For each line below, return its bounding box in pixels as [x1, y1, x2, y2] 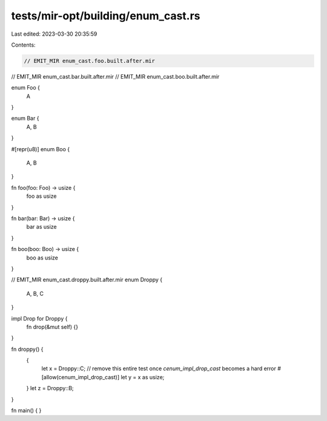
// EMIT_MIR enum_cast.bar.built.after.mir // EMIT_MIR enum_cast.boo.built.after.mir [11, 73, 220, 80]
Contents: [11, 41, 36, 48]
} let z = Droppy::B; [26, 385, 74, 392]
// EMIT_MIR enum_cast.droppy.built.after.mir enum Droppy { [11, 276, 163, 284]
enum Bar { [11, 115, 39, 122]
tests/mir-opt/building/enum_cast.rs [11, 9, 200, 22]
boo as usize [26, 254, 59, 261]
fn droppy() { [11, 345, 44, 353]
